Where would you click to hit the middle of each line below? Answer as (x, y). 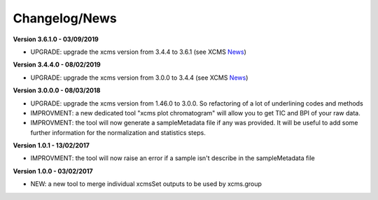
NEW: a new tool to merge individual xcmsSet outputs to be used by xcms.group (146, 184)
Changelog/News (65, 18)
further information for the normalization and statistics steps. (118, 132)
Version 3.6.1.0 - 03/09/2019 (56, 39)
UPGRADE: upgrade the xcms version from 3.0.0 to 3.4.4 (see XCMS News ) (139, 78)
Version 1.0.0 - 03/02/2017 (53, 171)
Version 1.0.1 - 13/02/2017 (51, 145)
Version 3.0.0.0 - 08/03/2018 (57, 90)
